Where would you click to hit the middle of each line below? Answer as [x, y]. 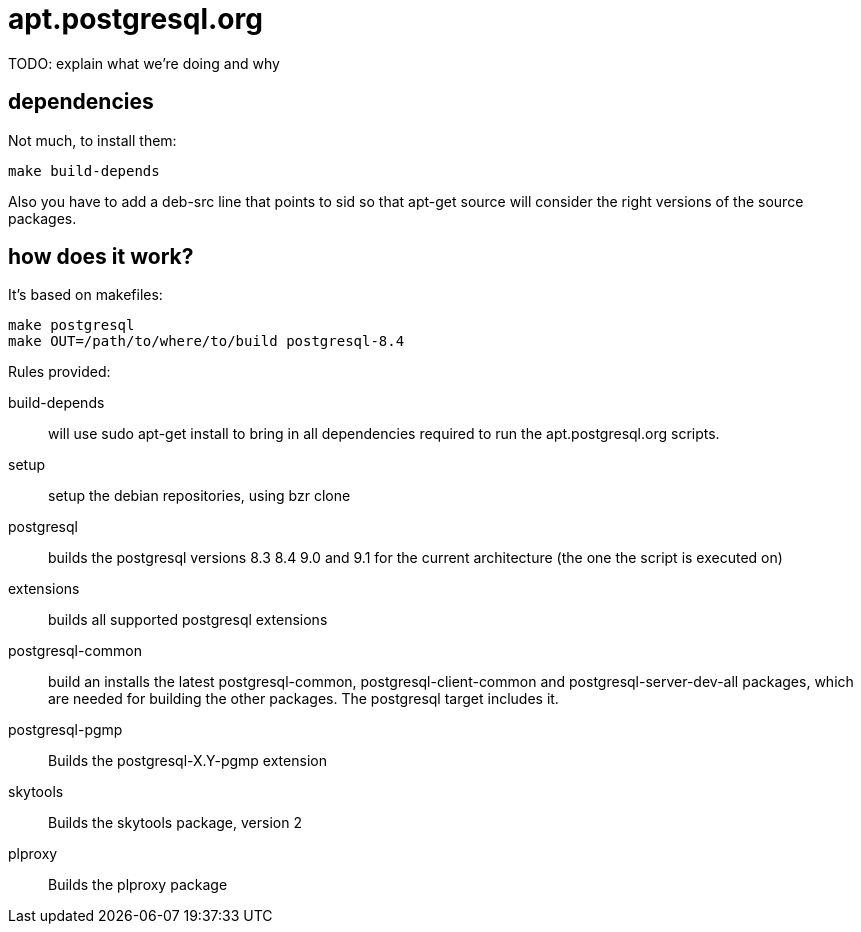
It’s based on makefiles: [85, 295]
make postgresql [71, 325]
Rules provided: [59, 372]
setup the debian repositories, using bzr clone [199, 496]
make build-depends [84, 170]
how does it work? [101, 257]
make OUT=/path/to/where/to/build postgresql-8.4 [206, 341]
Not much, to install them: [92, 140]
